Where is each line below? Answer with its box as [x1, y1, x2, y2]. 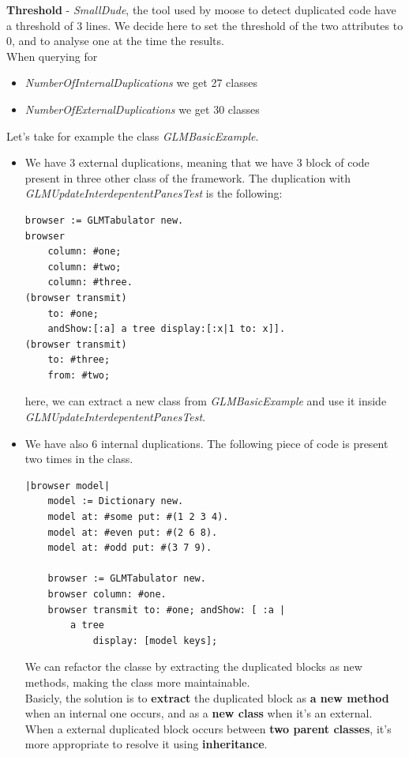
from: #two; [47, 369, 111, 381]
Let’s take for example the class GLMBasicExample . [6, 127, 259, 144]
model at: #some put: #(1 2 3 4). [47, 511, 229, 523]
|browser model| [24, 480, 111, 491]
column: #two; [47, 261, 122, 273]
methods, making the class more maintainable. [24, 673, 250, 690]
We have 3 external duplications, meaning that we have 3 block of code [24, 154, 370, 171]
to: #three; [47, 354, 111, 366]
